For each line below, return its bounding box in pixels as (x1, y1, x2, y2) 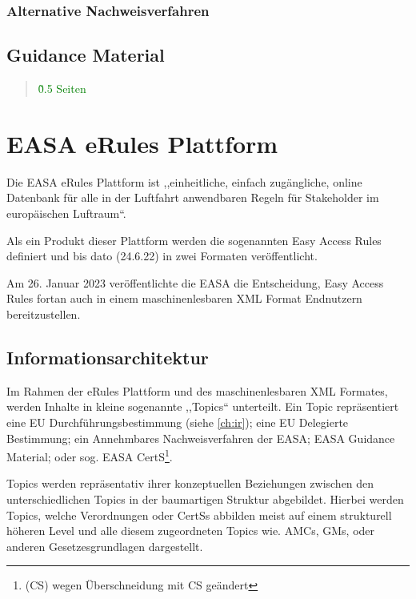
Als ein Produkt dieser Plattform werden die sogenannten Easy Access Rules (6, 231, 382, 248)
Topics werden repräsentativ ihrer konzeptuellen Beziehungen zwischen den (6, 475, 374, 492)
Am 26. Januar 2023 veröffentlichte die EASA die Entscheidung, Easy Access (6, 274, 384, 291)
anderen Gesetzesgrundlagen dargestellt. (6, 537, 203, 554)
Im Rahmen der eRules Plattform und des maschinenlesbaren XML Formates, (6, 382, 388, 399)
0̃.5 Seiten (38, 80, 86, 97)
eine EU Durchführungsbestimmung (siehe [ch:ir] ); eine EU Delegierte (6, 413, 349, 430)
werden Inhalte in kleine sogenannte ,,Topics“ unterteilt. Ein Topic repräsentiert (6, 398, 399, 415)
